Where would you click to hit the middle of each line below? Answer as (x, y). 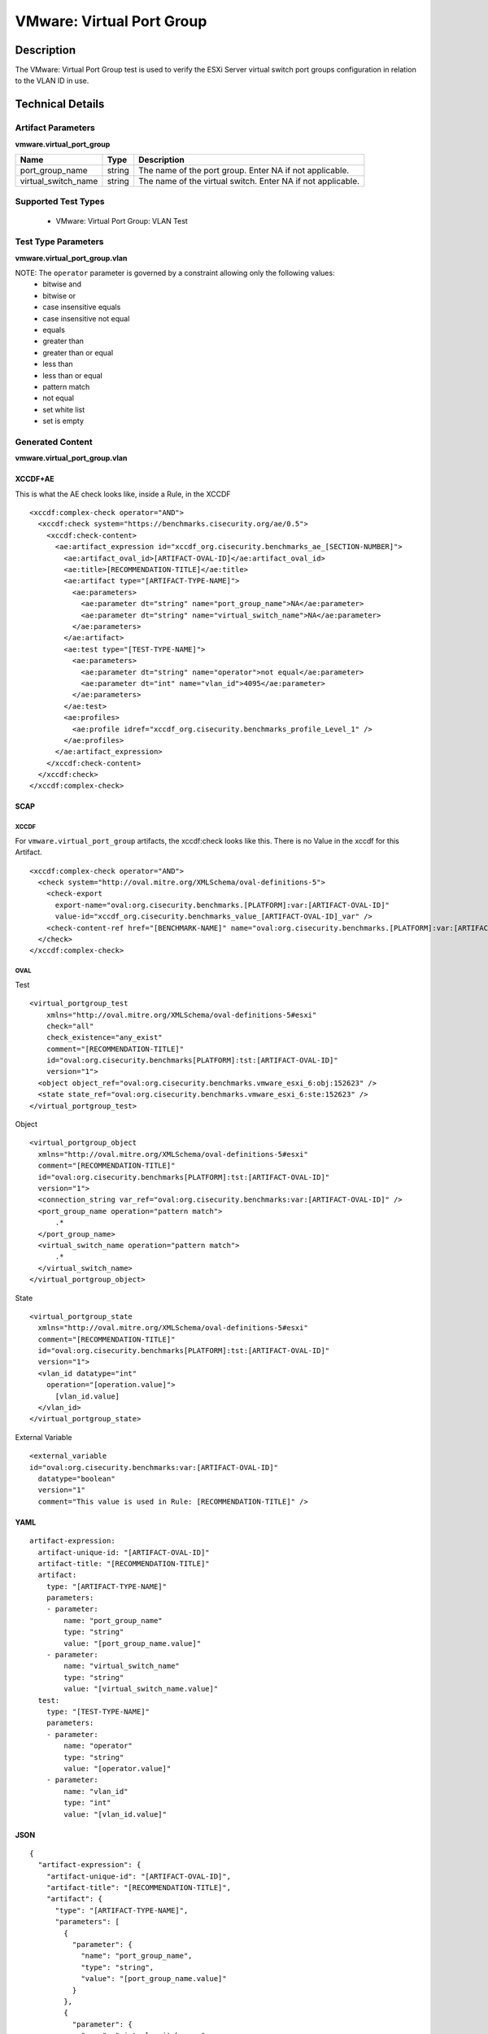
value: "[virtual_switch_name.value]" (141, 1689)
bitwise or (59, 295)
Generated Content (54, 442)
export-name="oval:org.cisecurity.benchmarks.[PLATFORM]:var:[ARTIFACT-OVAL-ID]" (222, 905)
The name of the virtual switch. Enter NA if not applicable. (249, 181)
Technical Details (60, 105)
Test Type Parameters (59, 242)
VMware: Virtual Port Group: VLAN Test (122, 220)
